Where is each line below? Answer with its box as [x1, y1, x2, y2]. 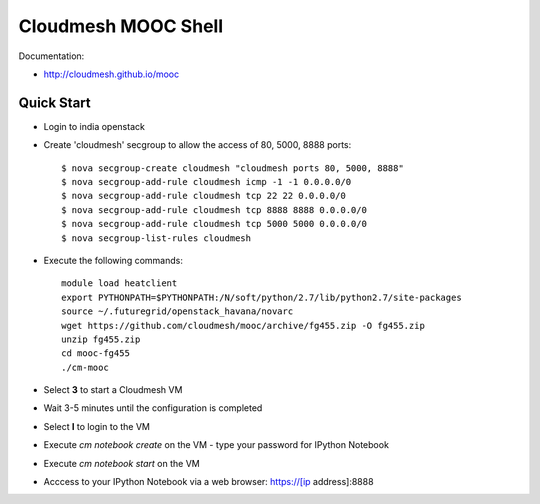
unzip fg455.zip [61, 333, 141, 345]
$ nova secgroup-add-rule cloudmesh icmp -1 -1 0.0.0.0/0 [61, 176, 352, 188]
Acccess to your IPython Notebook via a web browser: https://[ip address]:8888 [43, 476, 374, 488]
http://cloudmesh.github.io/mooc [43, 68, 180, 80]
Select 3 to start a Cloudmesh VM [43, 384, 183, 396]
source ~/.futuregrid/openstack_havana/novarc [61, 306, 294, 317]
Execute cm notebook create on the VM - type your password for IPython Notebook [43, 439, 390, 451]
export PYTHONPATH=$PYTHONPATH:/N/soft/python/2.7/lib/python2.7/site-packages [61, 291, 462, 303]
